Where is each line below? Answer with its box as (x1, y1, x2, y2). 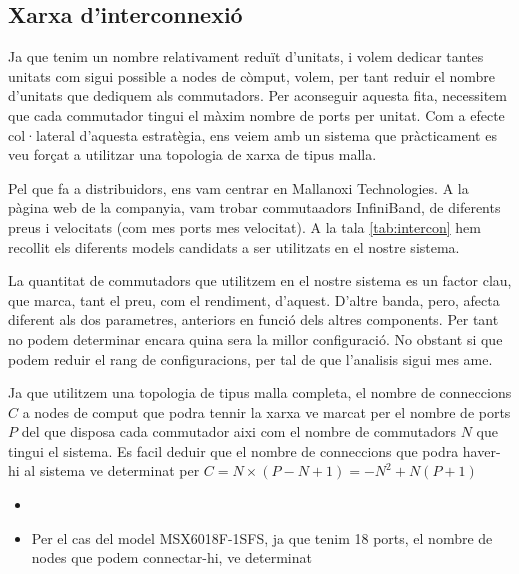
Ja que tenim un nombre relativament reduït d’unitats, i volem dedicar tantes (8, 46, 484, 67)
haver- (462, 440, 501, 461)
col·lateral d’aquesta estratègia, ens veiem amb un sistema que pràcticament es (8, 124, 497, 145)
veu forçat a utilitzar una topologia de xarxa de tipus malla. (8, 144, 377, 165)
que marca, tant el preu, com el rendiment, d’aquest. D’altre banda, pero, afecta (8, 289, 500, 310)
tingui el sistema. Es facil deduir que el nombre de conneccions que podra (8, 440, 459, 461)
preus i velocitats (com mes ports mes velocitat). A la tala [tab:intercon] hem (8, 216, 481, 237)
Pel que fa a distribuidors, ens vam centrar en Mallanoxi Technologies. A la (8, 177, 469, 198)
